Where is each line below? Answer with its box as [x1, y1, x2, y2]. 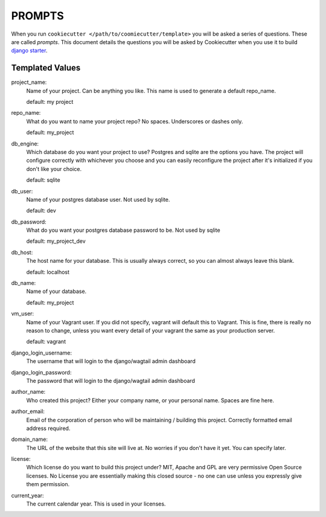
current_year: [11, 492, 45, 499]
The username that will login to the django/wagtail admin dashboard [26, 358, 196, 365]
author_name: [11, 388, 46, 396]
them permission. [26, 481, 69, 488]
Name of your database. [26, 287, 87, 295]
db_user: [11, 187, 33, 194]
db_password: [11, 218, 46, 225]
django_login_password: [11, 368, 72, 376]
